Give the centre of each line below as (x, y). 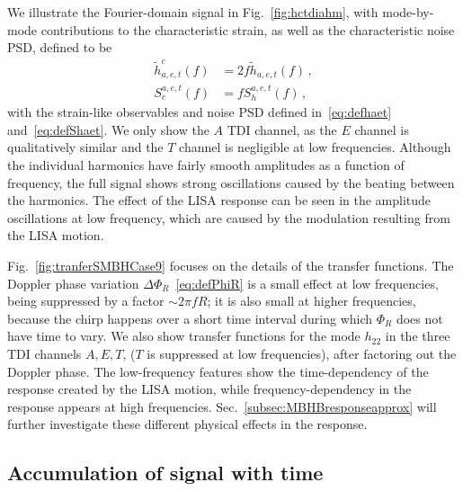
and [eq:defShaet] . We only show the (108, 129)
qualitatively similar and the (85, 147)
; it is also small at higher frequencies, (312, 301)
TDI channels (45, 353)
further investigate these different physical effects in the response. (187, 424)
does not (419, 318)
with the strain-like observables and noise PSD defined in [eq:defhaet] (200, 112)
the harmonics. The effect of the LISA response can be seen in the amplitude (219, 200)
